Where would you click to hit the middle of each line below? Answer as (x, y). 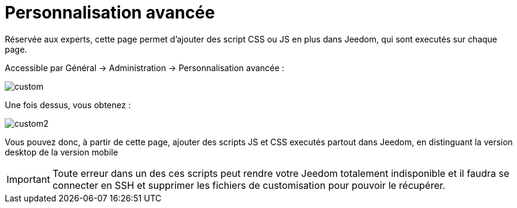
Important (28, 179)
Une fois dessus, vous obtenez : (68, 105)
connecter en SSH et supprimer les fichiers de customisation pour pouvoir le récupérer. (249, 185)
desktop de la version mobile (61, 152)
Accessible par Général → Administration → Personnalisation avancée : (145, 68)
